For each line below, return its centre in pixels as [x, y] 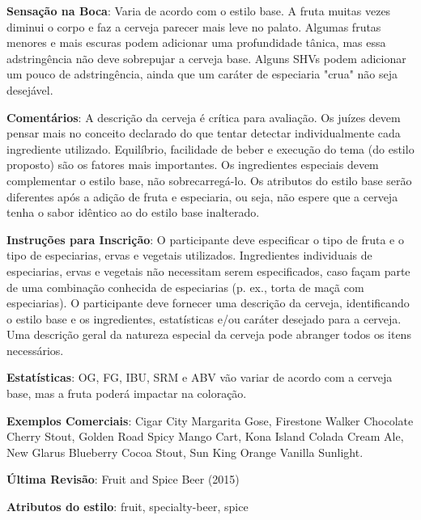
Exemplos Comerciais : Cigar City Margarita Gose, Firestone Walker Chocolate [210, 420]
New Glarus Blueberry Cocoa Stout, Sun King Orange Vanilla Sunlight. [185, 452]
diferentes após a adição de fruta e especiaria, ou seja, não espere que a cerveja [202, 196]
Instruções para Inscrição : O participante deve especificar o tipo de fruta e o [205, 239]
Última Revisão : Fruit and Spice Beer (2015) [123, 479]
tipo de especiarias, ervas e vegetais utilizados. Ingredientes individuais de [189, 255]
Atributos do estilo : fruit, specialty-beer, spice [128, 507]
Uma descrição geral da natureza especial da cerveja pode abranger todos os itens [209, 334]
